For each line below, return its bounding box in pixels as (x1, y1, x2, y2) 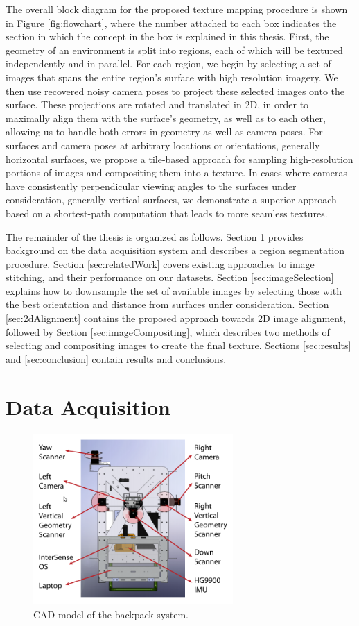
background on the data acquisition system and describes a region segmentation (6, 243, 345, 257)
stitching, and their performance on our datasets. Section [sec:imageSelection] (6, 270, 334, 285)
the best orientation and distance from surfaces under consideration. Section (6, 297, 329, 312)
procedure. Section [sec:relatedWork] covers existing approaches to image (6, 256, 315, 271)
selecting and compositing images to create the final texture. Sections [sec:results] (6, 338, 351, 353)
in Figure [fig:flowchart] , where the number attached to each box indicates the (6, 15, 337, 30)
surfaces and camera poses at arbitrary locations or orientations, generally (6, 137, 320, 152)
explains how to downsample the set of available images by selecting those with (6, 283, 342, 298)
